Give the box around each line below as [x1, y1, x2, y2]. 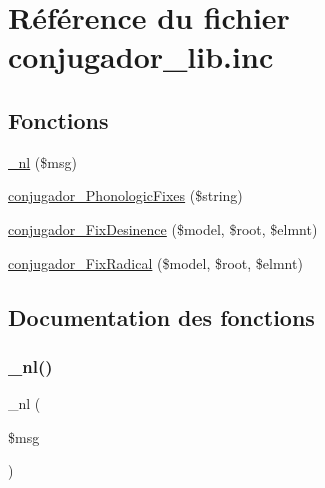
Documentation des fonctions [8, 301, 315, 332]
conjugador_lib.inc [8, 36, 274, 77]
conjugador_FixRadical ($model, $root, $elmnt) [8, 252, 303, 273]
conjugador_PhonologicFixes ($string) [8, 185, 243, 206]
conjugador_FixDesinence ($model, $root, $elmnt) [8, 218, 318, 239]
